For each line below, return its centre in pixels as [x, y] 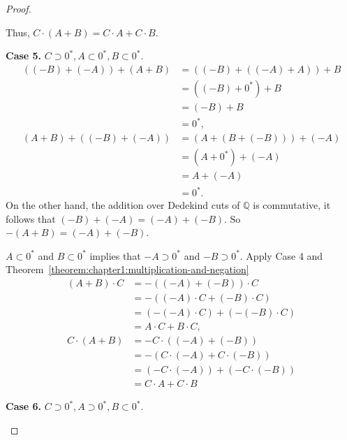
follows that [31, 218]
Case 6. [24, 406]
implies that [115, 255]
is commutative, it [292, 205]
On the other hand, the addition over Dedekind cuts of [123, 205]
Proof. [19, 8]
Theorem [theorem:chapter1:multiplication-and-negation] [127, 269]
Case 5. [24, 56]
